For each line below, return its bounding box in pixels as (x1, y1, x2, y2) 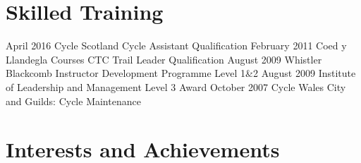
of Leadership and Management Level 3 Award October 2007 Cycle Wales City (6, 79, 346, 94)
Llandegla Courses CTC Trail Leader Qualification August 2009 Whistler (6, 52, 322, 66)
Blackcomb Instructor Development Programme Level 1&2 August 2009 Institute (6, 66, 356, 80)
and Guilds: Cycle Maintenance (6, 93, 141, 108)
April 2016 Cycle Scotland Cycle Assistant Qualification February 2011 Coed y (6, 38, 347, 53)
